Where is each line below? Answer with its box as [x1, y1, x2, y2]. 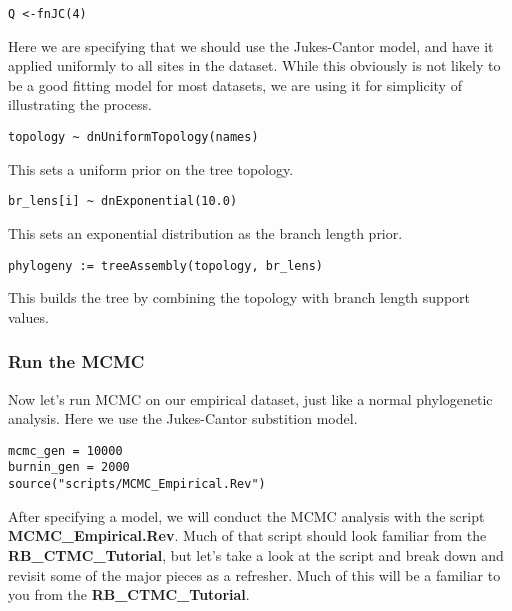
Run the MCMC [8, 349, 145, 374]
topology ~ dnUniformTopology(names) [8, 130, 259, 145]
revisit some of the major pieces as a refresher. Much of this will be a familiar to [8, 564, 501, 585]
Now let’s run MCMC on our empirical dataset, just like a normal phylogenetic [8, 388, 493, 409]
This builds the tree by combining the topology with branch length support [8, 287, 471, 308]
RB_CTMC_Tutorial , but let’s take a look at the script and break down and [8, 544, 504, 565]
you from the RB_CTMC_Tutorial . [8, 584, 250, 605]
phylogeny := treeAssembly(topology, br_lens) [8, 258, 323, 273]
